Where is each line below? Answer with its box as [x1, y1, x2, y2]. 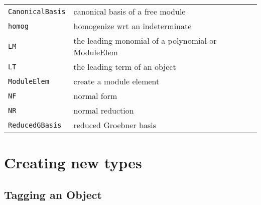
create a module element [73, 75, 160, 87]
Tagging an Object [4, 186, 102, 202]
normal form [73, 90, 117, 101]
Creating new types [4, 152, 142, 173]
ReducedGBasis [8, 121, 62, 129]
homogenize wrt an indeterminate [73, 20, 192, 32]
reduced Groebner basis [73, 119, 157, 131]
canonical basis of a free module [73, 6, 186, 17]
